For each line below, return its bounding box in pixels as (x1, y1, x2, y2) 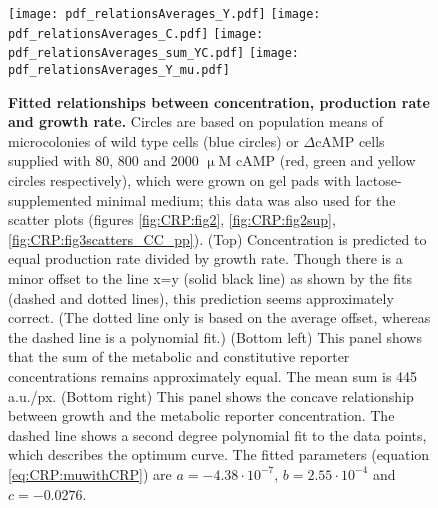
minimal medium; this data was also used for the (96, 189, 396, 210)
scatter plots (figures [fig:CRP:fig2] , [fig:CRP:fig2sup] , (8, 209, 336, 230)
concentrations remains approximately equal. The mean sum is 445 (8, 365, 418, 386)
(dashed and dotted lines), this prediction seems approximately (8, 287, 394, 308)
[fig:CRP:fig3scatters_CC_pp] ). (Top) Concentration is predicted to (8, 228, 427, 249)
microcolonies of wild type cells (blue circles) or (8, 130, 299, 151)
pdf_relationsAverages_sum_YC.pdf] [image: (8, 46, 300, 61)
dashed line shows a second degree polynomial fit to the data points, (8, 424, 427, 445)
